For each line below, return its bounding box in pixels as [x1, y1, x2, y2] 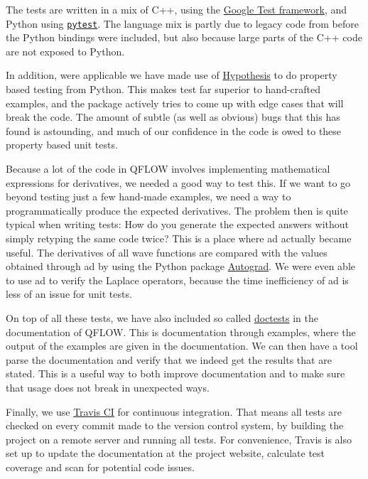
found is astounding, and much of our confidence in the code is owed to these [6, 123, 342, 138]
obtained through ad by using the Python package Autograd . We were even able [6, 259, 356, 274]
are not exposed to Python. [6, 43, 125, 58]
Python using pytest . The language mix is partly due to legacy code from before [6, 16, 359, 31]
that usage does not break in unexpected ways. [6, 380, 210, 394]
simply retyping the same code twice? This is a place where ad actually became [6, 230, 352, 245]
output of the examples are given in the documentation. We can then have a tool [6, 338, 358, 353]
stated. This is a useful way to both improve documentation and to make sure [6, 366, 345, 381]
